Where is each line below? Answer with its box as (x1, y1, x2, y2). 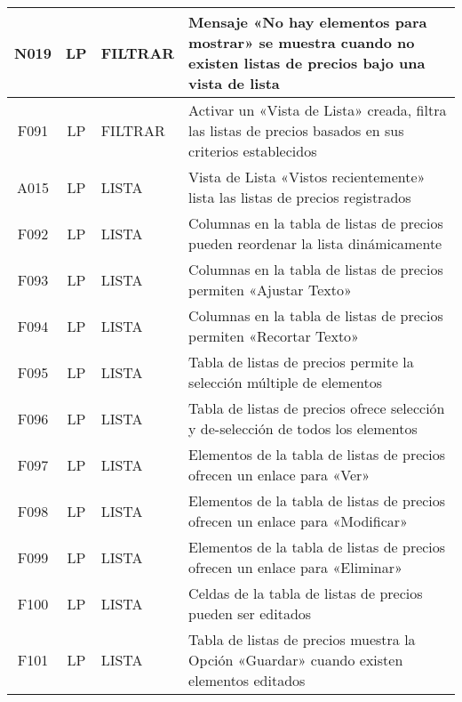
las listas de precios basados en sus (188, 120, 404, 141)
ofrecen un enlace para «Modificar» (188, 511, 408, 531)
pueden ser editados (188, 603, 312, 624)
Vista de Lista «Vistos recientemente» (188, 166, 426, 187)
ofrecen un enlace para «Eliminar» (188, 557, 402, 577)
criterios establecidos (188, 141, 317, 161)
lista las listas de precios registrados (188, 187, 411, 207)
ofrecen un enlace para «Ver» (188, 464, 370, 485)
